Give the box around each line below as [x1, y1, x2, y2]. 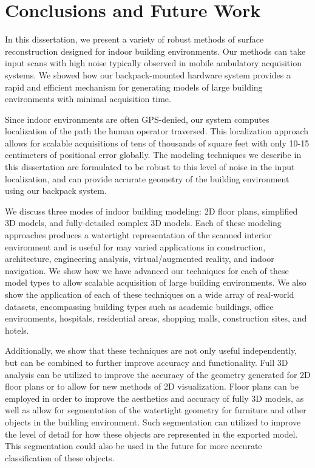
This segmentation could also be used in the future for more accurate [5, 439, 262, 452]
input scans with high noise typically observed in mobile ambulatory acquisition [5, 57, 302, 69]
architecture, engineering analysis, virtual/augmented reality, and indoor [5, 252, 274, 265]
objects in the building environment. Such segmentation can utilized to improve [5, 415, 301, 428]
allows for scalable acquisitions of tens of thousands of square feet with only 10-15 [5, 136, 310, 149]
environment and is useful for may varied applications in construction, [5, 240, 266, 253]
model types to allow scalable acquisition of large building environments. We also [5, 276, 307, 289]
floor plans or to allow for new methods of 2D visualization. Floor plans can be [5, 380, 299, 393]
